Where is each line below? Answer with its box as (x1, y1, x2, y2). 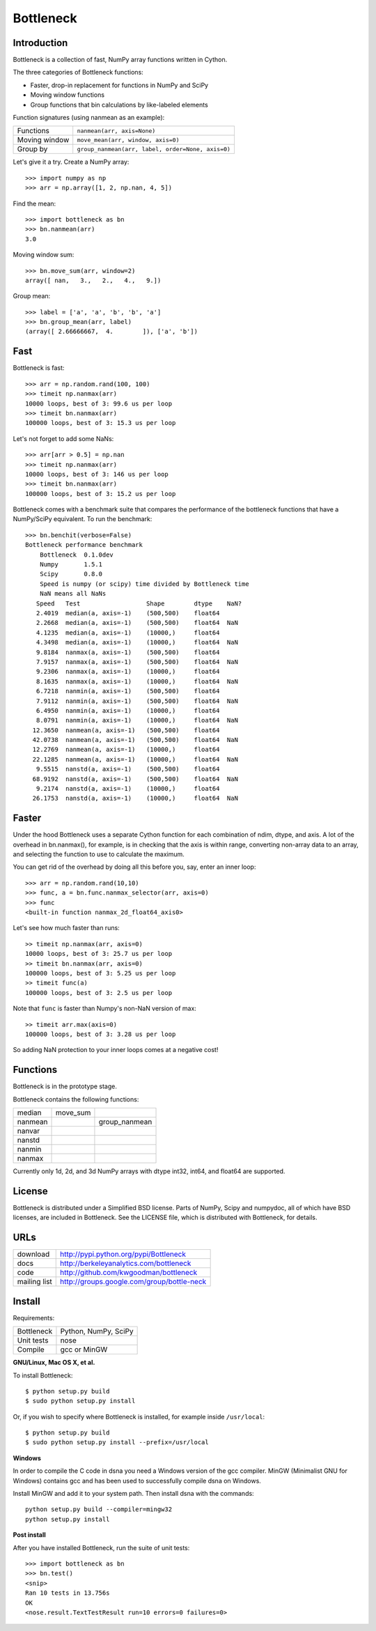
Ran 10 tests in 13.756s (25, 1589, 110, 1597)
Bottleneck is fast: (13, 364, 65, 372)
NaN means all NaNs (39, 589, 107, 598)
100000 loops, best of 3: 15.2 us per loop (25, 490, 176, 497)
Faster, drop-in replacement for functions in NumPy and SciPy (30, 81, 209, 89)
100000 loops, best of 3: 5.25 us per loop (25, 969, 176, 977)
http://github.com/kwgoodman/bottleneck (60, 1268, 198, 1278)
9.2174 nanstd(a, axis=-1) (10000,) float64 (36, 784, 220, 793)
